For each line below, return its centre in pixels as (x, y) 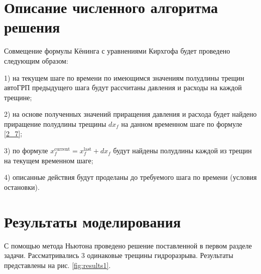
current (62, 149)
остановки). (22, 187)
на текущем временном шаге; (49, 160)
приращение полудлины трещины (55, 123)
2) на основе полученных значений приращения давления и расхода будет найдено (130, 114)
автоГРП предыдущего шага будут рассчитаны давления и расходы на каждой (123, 87)
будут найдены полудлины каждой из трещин (182, 151)
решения (32, 27)
